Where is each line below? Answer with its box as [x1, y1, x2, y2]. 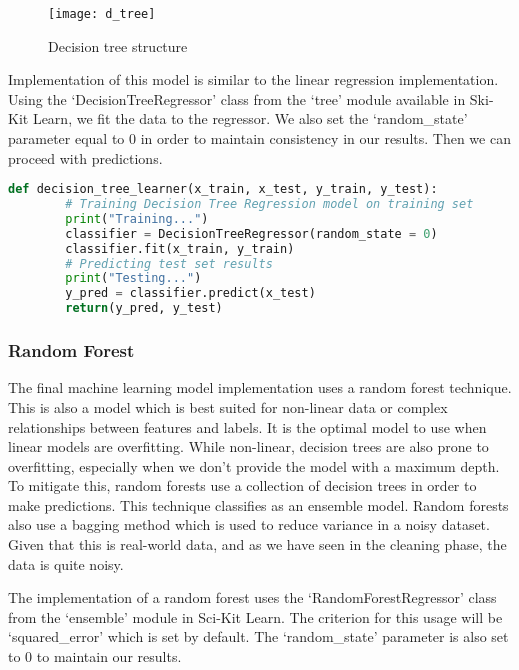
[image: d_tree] [48, 7, 156, 21]
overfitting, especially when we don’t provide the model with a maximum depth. [8, 455, 500, 476]
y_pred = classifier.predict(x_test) [65, 286, 316, 301]
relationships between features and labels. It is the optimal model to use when [8, 416, 487, 437]
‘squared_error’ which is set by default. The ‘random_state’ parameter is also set [8, 626, 509, 647]
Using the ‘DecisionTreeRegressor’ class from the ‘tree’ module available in [8, 88, 466, 109]
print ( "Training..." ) [65, 211, 209, 226]
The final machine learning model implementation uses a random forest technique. [8, 377, 512, 398]
